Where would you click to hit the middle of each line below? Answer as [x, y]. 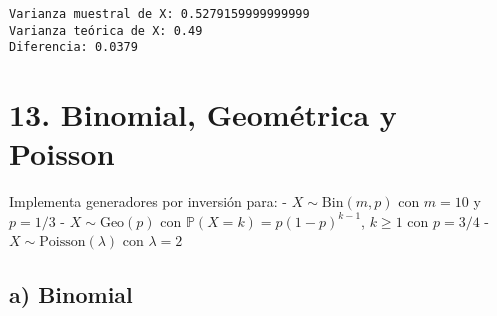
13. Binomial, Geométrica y [203, 114]
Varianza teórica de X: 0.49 [106, 30]
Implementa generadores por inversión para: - [148, 201]
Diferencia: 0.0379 [73, 47]
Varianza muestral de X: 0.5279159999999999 [159, 14]
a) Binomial [71, 294]
